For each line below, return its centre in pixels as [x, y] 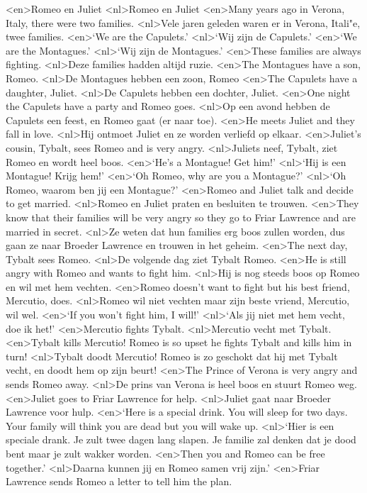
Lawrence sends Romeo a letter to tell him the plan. [119, 481]
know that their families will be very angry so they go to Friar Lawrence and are [181, 217]
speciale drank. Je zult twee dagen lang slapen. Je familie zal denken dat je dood [181, 439]
